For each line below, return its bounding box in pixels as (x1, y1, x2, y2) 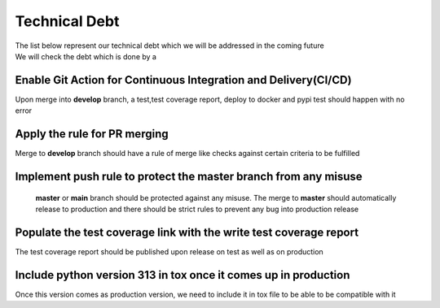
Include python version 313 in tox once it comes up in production (15, 268, 350, 282)
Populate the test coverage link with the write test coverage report (15, 225, 359, 239)
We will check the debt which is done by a (15, 51, 156, 61)
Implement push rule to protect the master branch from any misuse (15, 169, 363, 183)
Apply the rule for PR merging (15, 127, 169, 141)
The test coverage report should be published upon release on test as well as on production (15, 246, 323, 256)
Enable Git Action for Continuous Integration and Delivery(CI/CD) (15, 73, 352, 87)
